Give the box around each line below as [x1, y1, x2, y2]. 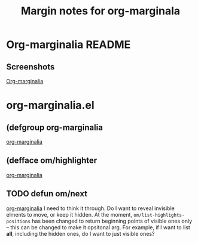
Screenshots [6, 62, 55, 72]
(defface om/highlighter [6, 156, 98, 166]
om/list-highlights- [133, 212, 185, 218]
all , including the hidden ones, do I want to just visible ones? [6, 230, 155, 237]
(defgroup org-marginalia [6, 122, 103, 132]
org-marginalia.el [6, 99, 95, 112]
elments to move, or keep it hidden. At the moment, [6, 211, 133, 218]
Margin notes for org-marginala [20, 4, 181, 18]
